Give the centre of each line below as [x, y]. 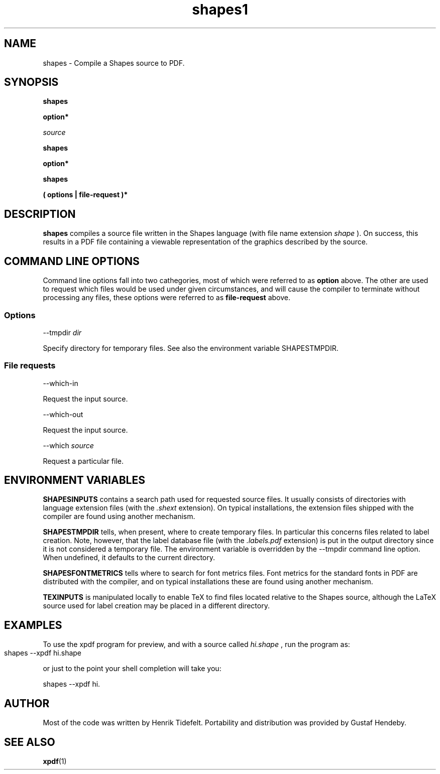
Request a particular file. [83, 461]
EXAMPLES [33, 625]
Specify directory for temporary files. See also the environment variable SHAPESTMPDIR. [191, 348]
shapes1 [220, 10]
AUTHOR [27, 703]
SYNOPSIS [31, 82]
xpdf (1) [55, 761]
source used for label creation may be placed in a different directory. [156, 606]
